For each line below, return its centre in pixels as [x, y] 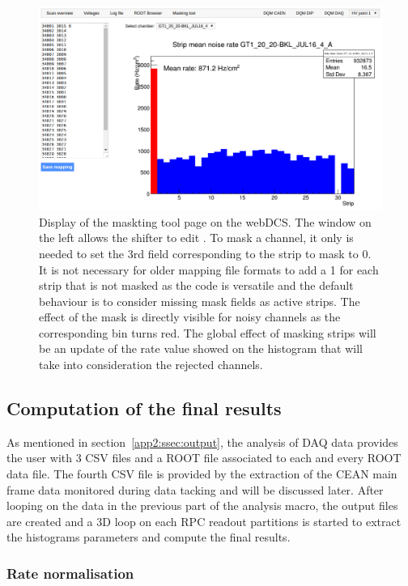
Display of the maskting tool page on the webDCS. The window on [205, 221]
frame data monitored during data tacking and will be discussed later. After [195, 489]
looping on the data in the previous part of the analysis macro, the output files [202, 505]
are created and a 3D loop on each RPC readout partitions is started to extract [204, 521]
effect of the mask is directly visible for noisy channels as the [190, 317]
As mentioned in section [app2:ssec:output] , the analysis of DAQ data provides [202, 442]
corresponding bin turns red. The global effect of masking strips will [208, 332]
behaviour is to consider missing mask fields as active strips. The [200, 301]
